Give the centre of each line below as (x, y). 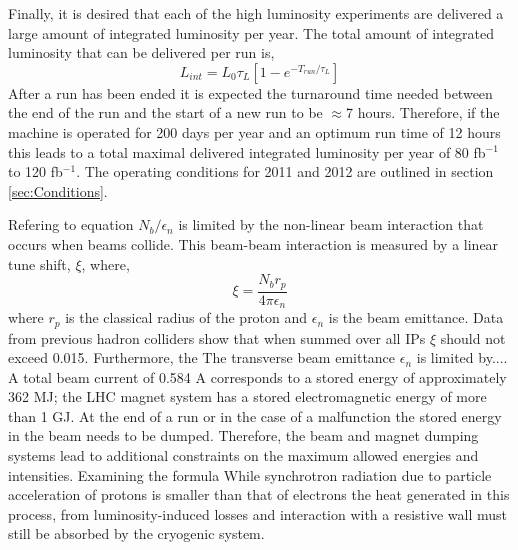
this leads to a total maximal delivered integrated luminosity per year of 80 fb (247, 151)
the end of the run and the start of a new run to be (165, 112)
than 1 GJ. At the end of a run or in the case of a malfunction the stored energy (255, 415)
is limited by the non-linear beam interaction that (331, 224)
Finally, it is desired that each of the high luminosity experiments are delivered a (256, 13)
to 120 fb (35, 171)
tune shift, (39, 263)
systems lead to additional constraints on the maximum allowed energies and (243, 455)
